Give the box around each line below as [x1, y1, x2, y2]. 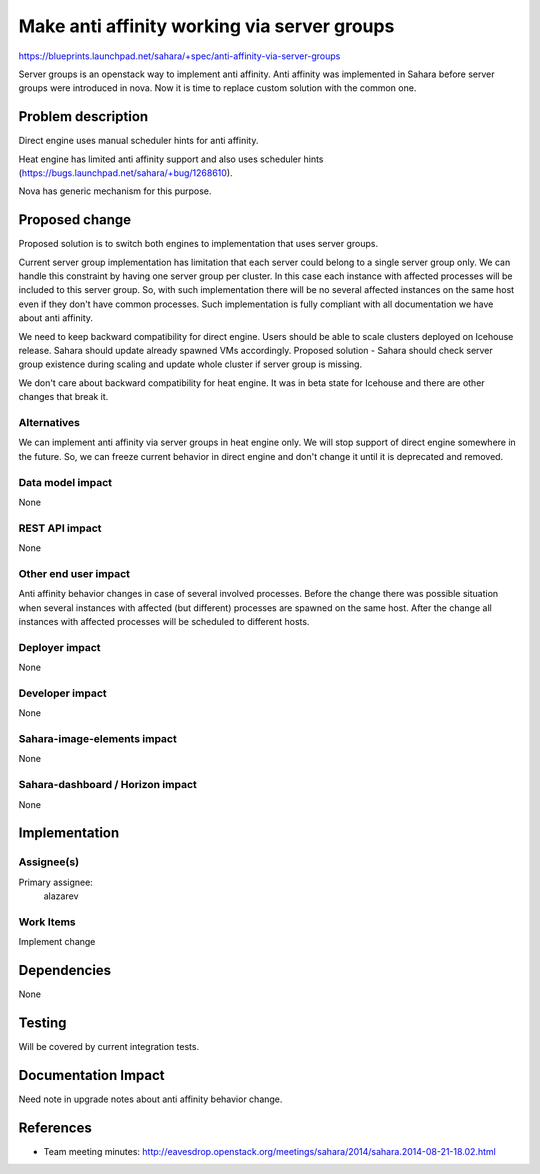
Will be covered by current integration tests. [18, 1041, 200, 1053]
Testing [18, 1014, 67, 1031]
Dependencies [18, 962, 112, 979]
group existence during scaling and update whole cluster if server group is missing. [18, 358, 363, 370]
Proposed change [18, 211, 132, 229]
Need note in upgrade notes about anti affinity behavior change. [18, 1093, 283, 1105]
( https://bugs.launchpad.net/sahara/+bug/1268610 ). [18, 167, 234, 179]
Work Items [18, 915, 76, 929]
